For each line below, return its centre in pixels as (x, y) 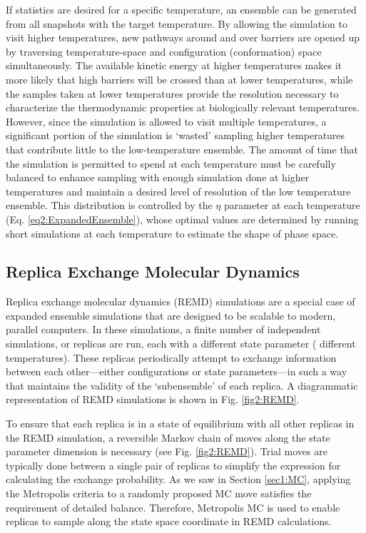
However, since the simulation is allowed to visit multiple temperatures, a (166, 121)
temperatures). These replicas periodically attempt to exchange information (171, 357)
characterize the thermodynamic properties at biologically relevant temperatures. (183, 107)
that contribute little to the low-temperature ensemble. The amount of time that (182, 149)
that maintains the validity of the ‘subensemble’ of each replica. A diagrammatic (182, 385)
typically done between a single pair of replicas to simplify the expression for (173, 465)
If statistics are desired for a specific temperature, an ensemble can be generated (181, 9)
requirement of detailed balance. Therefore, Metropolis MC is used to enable (173, 507)
